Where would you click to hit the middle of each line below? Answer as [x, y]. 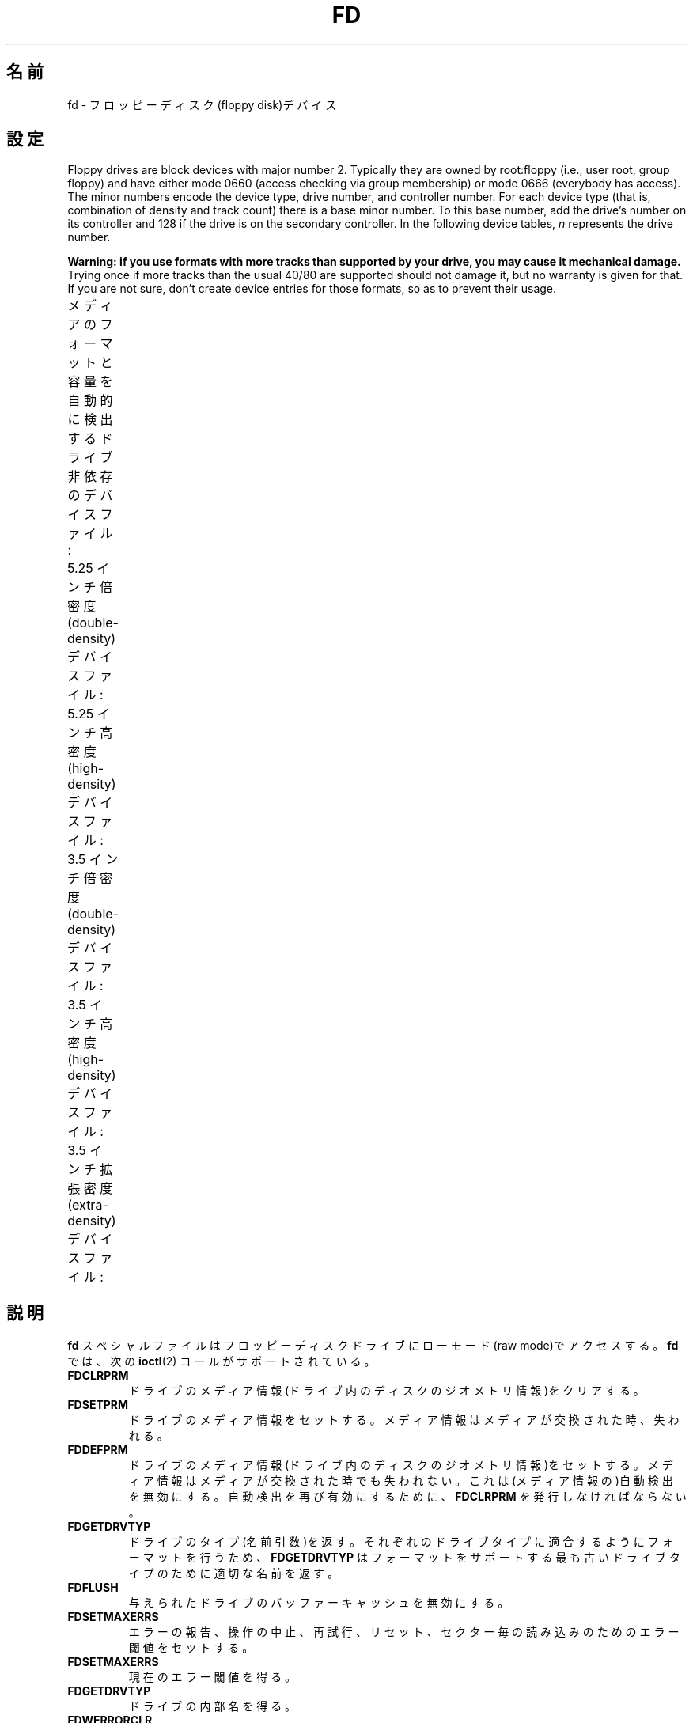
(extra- [88, 1205]
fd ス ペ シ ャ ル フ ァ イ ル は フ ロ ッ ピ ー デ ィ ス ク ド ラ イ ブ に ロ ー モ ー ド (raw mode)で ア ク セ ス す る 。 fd [373, 1346]
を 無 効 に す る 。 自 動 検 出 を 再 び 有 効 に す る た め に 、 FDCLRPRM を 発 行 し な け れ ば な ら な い [407, 1497]
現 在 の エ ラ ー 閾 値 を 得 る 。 [212, 1677]
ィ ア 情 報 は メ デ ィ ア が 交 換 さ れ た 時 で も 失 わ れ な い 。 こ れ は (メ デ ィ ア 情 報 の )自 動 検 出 [401, 1481]
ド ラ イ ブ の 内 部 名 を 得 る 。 [212, 1706]
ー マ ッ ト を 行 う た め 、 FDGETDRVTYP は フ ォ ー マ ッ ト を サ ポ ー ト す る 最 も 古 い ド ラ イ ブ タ [404, 1558]
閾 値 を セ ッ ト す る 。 [191, 1648]
